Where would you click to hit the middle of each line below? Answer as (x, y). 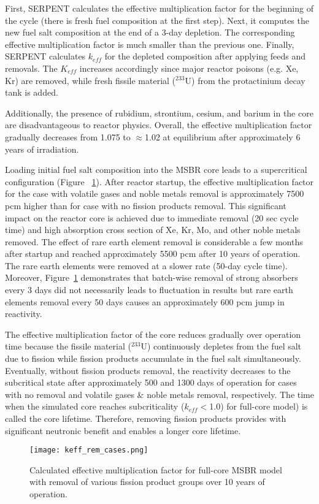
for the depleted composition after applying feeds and (205, 56)
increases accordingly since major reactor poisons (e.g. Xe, (189, 68)
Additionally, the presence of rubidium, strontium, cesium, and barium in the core (159, 113)
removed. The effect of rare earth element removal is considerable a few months (154, 241)
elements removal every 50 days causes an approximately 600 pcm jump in (145, 301)
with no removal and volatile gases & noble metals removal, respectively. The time (159, 394)
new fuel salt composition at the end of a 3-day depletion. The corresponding (150, 32)
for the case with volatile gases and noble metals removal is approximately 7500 (155, 193)
